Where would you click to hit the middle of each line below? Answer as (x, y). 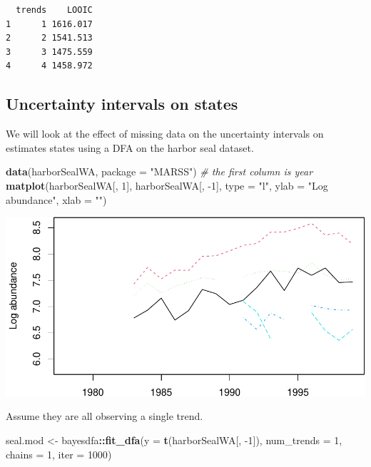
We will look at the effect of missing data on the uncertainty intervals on (165, 134)
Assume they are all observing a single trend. (105, 416)
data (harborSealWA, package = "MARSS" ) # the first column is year (159, 171)
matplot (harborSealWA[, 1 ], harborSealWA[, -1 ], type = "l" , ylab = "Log (167, 185)
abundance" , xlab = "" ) (56, 199)
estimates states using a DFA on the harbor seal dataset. (130, 147)
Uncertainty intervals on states (122, 104)
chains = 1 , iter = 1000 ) (59, 454)
